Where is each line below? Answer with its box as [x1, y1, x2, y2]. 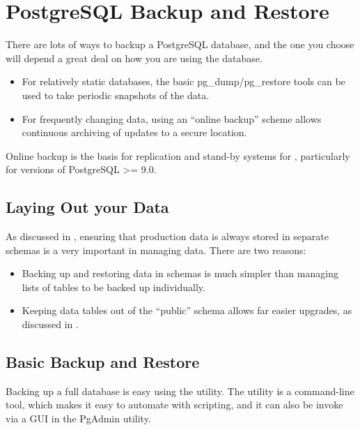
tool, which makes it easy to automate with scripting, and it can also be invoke [6, 397, 343, 412]
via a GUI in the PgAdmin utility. [6, 411, 151, 426]
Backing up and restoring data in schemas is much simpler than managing [22, 266, 338, 281]
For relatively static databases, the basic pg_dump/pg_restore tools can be [22, 74, 345, 89]
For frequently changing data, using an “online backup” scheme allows [22, 111, 322, 126]
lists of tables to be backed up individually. [22, 279, 205, 294]
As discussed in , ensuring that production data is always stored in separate [6, 229, 329, 244]
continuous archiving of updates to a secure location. [22, 125, 247, 140]
